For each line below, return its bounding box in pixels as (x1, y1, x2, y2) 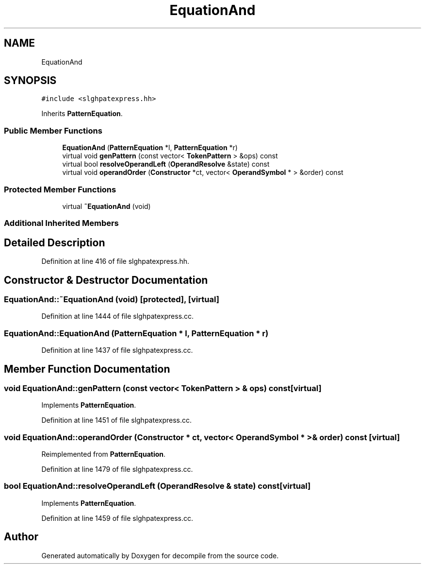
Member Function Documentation (4, 362, 170, 375)
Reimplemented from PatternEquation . (41, 450, 166, 459)
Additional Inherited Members (4, 218, 119, 228)
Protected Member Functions (4, 184, 116, 194)
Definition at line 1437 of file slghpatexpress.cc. (41, 346, 193, 355)
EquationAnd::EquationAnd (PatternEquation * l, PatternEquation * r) (4, 328, 269, 338)
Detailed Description (4, 236, 105, 249)
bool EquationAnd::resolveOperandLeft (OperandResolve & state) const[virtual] (4, 481, 311, 491)
